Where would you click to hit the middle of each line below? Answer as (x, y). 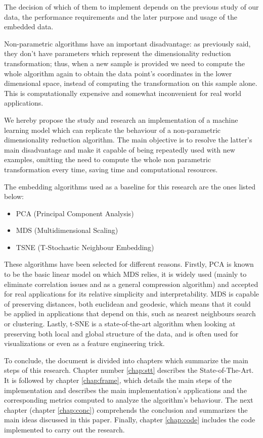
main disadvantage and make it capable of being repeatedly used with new (120, 149)
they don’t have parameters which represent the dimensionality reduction (118, 53)
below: (14, 196)
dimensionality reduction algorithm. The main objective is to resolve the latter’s (128, 140)
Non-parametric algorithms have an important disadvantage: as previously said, (127, 43)
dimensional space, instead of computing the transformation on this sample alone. (131, 83)
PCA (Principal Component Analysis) (75, 213)
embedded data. (29, 27)
